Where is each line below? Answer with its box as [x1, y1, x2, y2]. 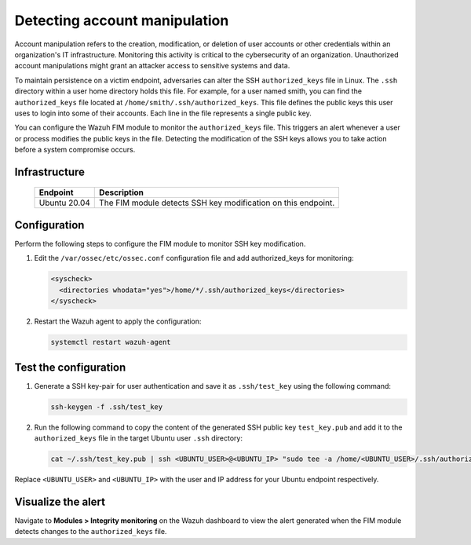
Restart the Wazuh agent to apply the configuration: [34, 316, 202, 326]
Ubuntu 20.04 [38, 197, 90, 208]
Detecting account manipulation [14, 12, 229, 29]
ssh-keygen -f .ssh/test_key [50, 402, 163, 411]
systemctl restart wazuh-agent [50, 338, 172, 347]
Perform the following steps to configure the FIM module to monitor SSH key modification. [14, 239, 306, 248]
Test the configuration [14, 360, 126, 374]
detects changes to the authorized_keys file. [14, 527, 167, 536]
